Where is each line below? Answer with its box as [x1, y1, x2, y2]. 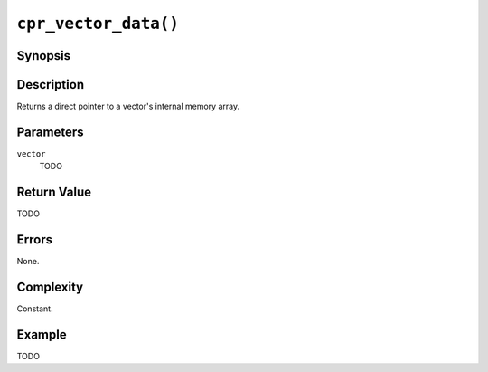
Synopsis [16, 48, 71, 63]
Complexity [16, 280, 84, 294]
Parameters [16, 124, 84, 139]
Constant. [16, 303, 53, 314]
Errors [16, 232, 53, 248]
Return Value [16, 185, 92, 200]
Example [16, 327, 67, 342]
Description [16, 77, 85, 92]
